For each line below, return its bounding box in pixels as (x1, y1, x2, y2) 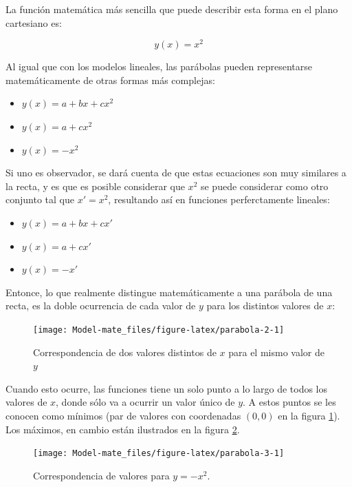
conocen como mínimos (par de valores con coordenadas (5, 408, 241, 423)
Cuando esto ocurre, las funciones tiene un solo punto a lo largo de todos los (5, 381, 328, 395)
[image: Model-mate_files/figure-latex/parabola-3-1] (33, 448, 285, 459)
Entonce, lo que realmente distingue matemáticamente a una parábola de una (5, 284, 333, 299)
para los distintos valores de (206, 298, 324, 313)
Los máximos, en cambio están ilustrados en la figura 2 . (5, 422, 240, 436)
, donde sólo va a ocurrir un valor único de (56, 395, 235, 409)
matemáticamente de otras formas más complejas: (5, 72, 215, 87)
